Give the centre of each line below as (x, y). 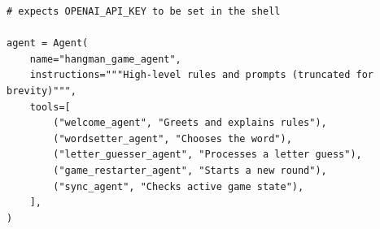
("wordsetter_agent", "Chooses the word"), (173, 138)
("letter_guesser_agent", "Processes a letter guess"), (207, 155)
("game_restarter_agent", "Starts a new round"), (190, 170)
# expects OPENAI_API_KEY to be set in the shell (144, 11)
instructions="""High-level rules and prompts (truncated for (202, 75)
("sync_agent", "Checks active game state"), (179, 186)
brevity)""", (41, 91)
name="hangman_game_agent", (105, 59)
